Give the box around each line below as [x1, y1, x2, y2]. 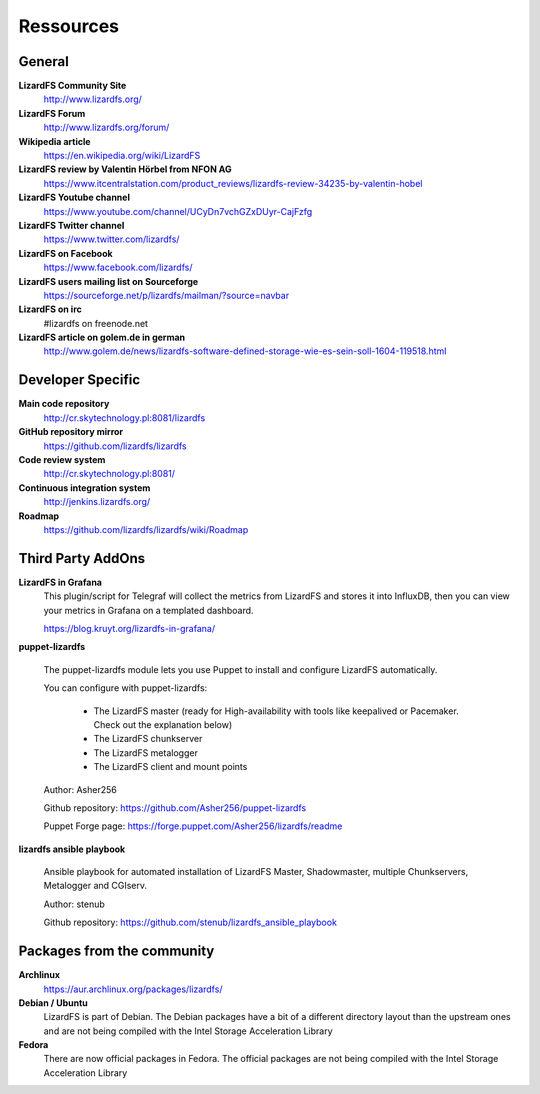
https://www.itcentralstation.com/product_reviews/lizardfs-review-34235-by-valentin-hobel [43, 177, 423, 189]
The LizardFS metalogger [93, 746, 199, 759]
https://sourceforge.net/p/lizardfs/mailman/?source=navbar [43, 289, 290, 301]
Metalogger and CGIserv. [43, 880, 148, 892]
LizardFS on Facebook [18, 247, 114, 259]
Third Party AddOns [18, 550, 145, 567]
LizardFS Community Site [18, 80, 127, 92]
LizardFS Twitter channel [18, 219, 125, 231]
